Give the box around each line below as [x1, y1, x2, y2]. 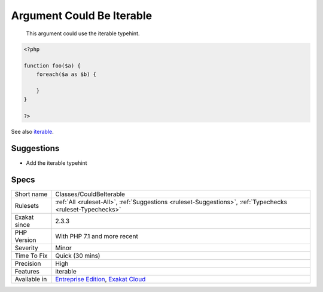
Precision [14, 260, 41, 268]
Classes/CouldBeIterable [55, 190, 126, 198]
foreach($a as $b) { [36, 70, 97, 78]
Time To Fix [14, 251, 48, 260]
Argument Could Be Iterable [11, 9, 153, 22]
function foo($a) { [23, 63, 81, 69]
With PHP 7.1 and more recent [55, 232, 139, 241]
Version [14, 236, 36, 244]
